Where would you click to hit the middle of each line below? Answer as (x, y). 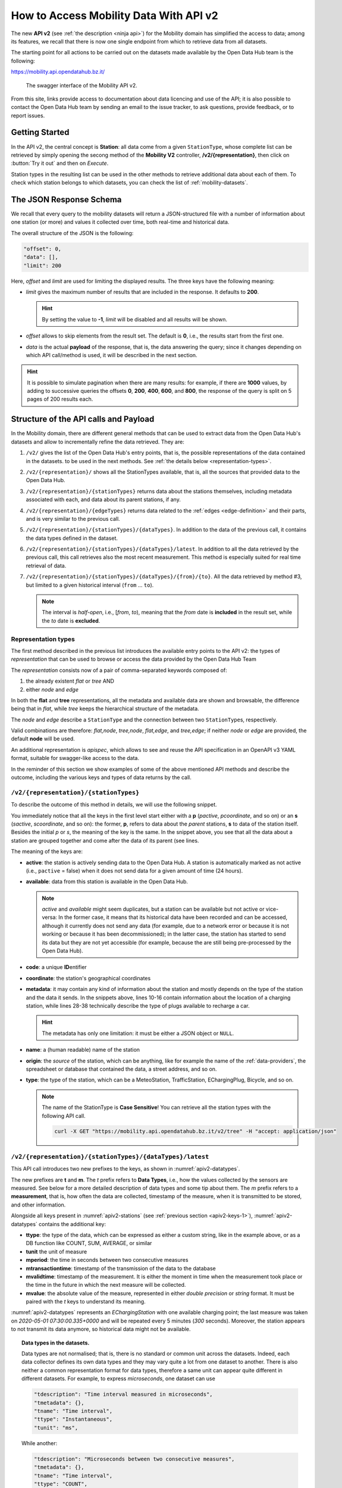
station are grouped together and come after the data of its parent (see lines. (105, 840)
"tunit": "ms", (56, 1428)
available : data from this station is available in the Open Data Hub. (107, 881)
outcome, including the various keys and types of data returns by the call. (101, 777)
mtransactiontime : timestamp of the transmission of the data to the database (121, 1268)
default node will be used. (43, 739)
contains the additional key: (73, 1224)
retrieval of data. (46, 565)
